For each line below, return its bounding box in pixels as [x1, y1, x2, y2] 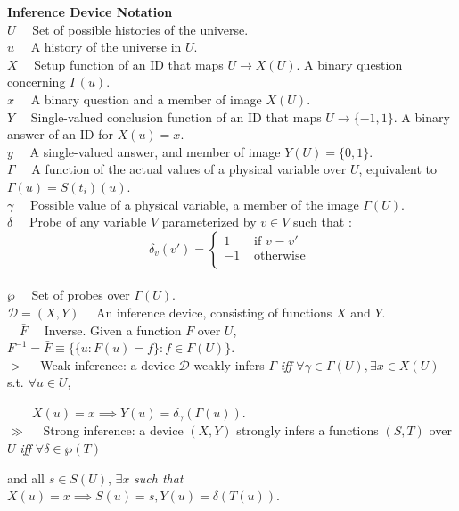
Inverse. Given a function [44, 320, 182, 339]
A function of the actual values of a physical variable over [31, 160, 347, 178]
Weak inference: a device [40, 355, 175, 374]
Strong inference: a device [43, 421, 184, 440]
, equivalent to [358, 160, 437, 178]
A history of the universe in [30, 37, 182, 56]
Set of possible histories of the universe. [32, 20, 249, 38]
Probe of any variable [29, 212, 147, 231]
